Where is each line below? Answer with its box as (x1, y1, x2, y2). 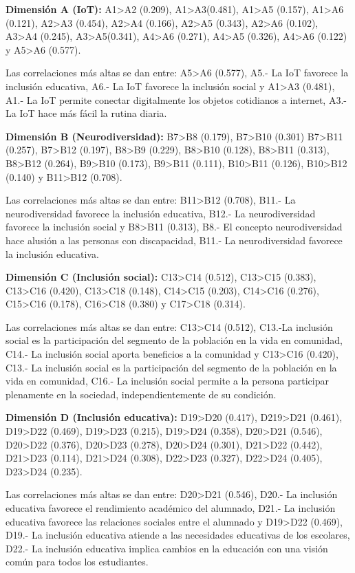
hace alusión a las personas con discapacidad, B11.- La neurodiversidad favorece (6, 233, 343, 247)
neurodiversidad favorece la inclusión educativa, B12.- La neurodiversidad (6, 206, 316, 220)
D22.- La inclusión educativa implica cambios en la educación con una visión (6, 541, 328, 555)
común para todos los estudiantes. (6, 554, 149, 569)
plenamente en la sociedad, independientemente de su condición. (6, 387, 277, 401)
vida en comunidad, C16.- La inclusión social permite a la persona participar (6, 374, 329, 388)
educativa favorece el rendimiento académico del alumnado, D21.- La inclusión (6, 501, 336, 515)
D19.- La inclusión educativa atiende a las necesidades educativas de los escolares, (6, 528, 350, 542)
